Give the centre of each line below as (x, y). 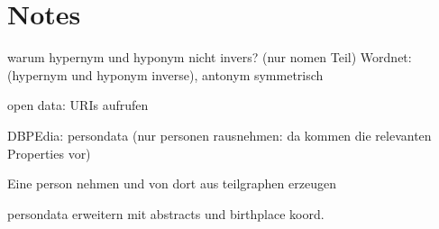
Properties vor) (49, 153)
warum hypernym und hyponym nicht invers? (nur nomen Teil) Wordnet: (210, 57)
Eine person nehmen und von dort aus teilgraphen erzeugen (172, 183)
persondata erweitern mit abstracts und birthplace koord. (166, 213)
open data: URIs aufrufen (78, 105)
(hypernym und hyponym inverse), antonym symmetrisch (165, 74)
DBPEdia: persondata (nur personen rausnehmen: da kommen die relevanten (219, 135)
